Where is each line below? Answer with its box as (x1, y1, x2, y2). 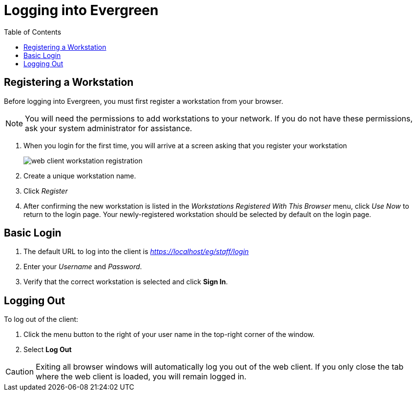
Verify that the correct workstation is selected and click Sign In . (23, 277, 228, 286)
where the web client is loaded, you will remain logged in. (36, 372, 247, 382)
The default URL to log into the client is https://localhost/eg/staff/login (23, 247, 249, 256)
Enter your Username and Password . (23, 262, 142, 271)
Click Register (23, 186, 68, 195)
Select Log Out (23, 345, 72, 354)
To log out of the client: (4, 315, 79, 324)
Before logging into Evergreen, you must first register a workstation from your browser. (4, 97, 283, 105)
